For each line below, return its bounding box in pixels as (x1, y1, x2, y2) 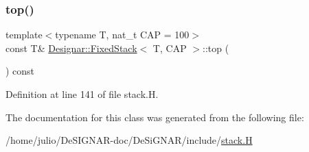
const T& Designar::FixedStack (5, 40, 137, 55)
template (5, 27, 43, 42)
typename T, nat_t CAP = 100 (55, 27, 190, 42)
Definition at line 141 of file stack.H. (5, 87, 159, 101)
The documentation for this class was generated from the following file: (5, 110, 304, 124)
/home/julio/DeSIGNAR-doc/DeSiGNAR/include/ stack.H (5, 133, 253, 147)
